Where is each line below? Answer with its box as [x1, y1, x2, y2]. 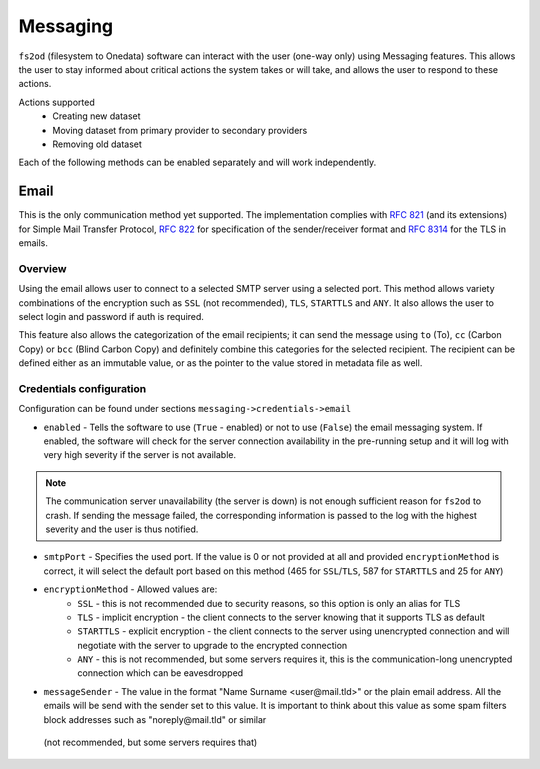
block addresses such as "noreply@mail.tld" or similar [43, 713, 267, 725]
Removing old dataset [52, 138, 142, 150]
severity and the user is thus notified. [45, 523, 199, 535]
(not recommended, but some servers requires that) [43, 736, 258, 749]
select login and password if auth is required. [18, 310, 205, 322]
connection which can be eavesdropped [77, 667, 244, 679]
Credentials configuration [18, 381, 147, 395]
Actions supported [18, 96, 95, 108]
